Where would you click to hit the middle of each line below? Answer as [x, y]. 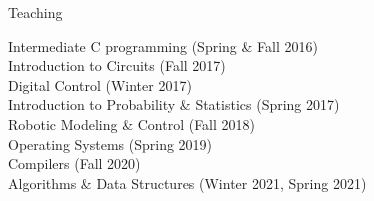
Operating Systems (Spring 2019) [110, 143]
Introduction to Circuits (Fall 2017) [117, 65]
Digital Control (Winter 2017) [100, 84]
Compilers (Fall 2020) [74, 163]
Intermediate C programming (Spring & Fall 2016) [163, 45]
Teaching [35, 12]
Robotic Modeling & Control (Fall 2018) [132, 123]
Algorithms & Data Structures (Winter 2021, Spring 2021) [187, 182]
